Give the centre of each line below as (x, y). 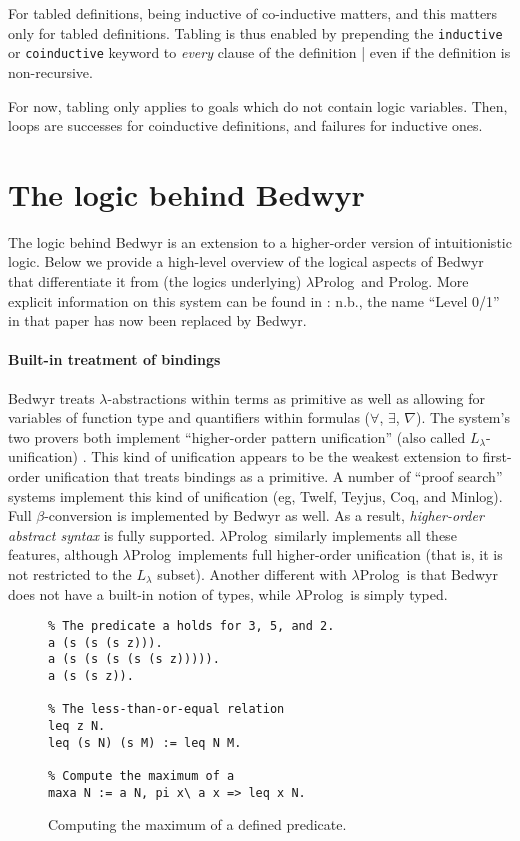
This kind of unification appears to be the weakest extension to (285, 456)
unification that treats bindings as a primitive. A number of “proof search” (273, 475)
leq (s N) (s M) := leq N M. (145, 742)
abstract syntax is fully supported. (111, 534)
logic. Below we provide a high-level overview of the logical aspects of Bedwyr (246, 261)
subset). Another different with (252, 573)
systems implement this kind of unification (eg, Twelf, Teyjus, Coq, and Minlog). (255, 495)
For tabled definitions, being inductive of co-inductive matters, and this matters (253, 13)
